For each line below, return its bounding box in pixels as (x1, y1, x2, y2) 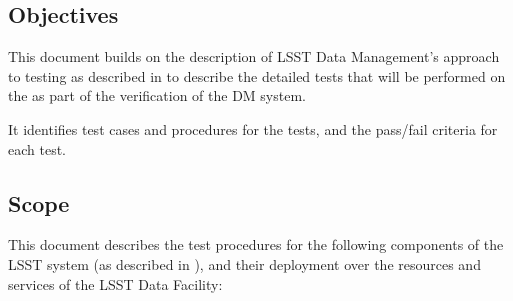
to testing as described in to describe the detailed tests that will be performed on (8, 65, 506, 86)
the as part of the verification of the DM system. (8, 85, 306, 106)
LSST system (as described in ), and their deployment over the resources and (8, 253, 481, 274)
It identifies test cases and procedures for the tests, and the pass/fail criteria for (8, 118, 498, 139)
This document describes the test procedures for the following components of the (8, 234, 504, 255)
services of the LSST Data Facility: (8, 273, 223, 294)
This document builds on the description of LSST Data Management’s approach (8, 46, 500, 67)
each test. (8, 138, 67, 159)
